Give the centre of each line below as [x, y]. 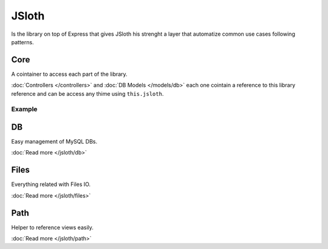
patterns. [22, 42]
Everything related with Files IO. [51, 184]
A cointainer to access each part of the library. [69, 74]
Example [24, 109]
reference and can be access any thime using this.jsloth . [87, 93]
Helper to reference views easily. [53, 227]
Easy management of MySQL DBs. [54, 142]
